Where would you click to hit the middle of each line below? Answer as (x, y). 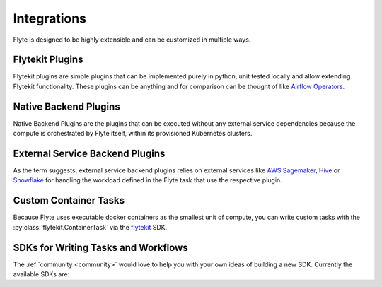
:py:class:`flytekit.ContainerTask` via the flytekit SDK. (90, 227)
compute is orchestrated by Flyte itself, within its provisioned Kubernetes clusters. (133, 134)
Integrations (50, 18)
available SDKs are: (41, 274)
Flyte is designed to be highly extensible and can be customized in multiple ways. (132, 40)
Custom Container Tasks (69, 200)
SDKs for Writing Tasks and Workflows (100, 247)
